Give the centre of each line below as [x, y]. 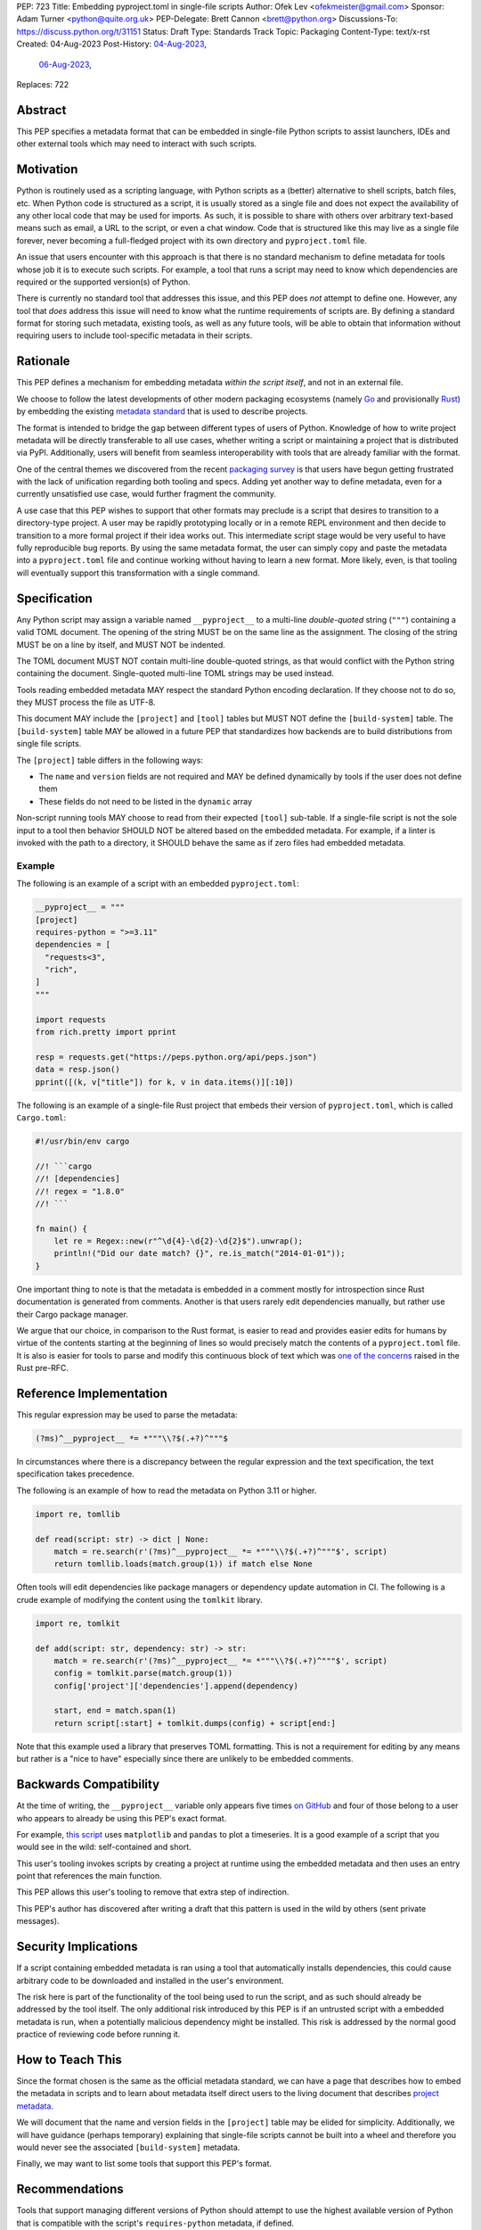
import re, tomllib [77, 1514]
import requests [71, 1020]
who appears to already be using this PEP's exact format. [122, 1818]
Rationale [43, 361]
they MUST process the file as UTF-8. [86, 702]
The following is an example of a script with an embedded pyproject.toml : [158, 884]
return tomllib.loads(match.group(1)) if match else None [183, 1564]
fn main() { [61, 1228]
